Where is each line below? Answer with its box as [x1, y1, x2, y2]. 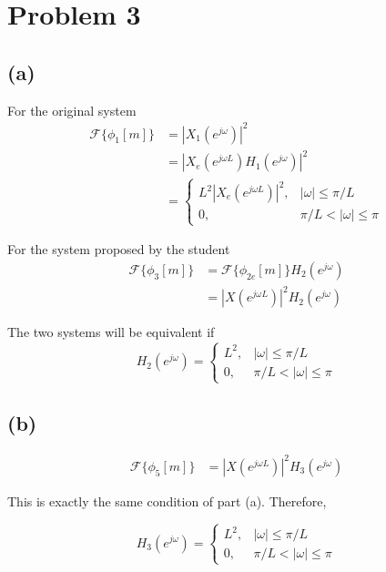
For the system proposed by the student [7, 240, 230, 259]
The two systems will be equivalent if [7, 322, 215, 342]
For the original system [7, 100, 137, 119]
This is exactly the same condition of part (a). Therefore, [7, 491, 327, 510]
